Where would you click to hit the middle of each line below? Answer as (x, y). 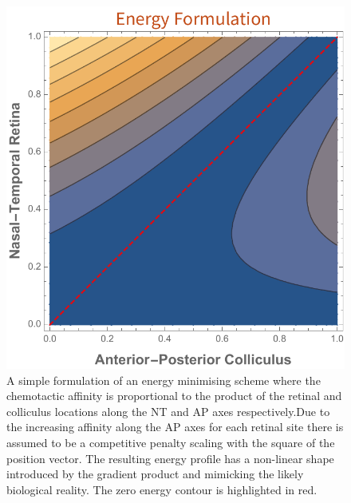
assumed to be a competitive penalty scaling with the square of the (171, 442)
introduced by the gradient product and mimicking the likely (155, 474)
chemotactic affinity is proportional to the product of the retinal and (174, 396)
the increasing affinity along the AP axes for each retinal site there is (175, 427)
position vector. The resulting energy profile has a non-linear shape (170, 458)
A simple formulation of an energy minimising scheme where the (164, 380)
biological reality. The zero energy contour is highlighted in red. (162, 489)
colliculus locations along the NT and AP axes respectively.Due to (168, 411)
